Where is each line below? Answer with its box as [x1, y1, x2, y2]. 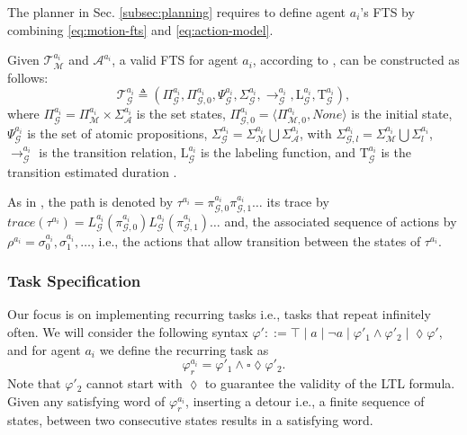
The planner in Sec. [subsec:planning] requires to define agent [7, 3, 346, 21]
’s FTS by [360, 3, 415, 21]
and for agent [7, 340, 81, 359]
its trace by [266, 192, 329, 211]
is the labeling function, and [201, 143, 356, 162]
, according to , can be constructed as [252, 50, 460, 69]
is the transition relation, [39, 143, 177, 162]
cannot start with [86, 374, 183, 393]
